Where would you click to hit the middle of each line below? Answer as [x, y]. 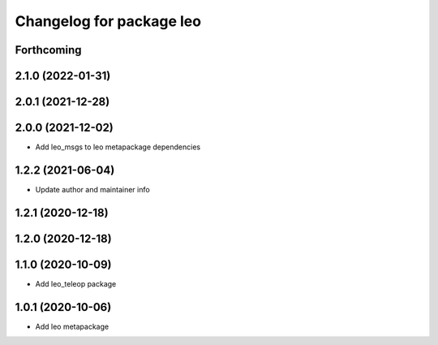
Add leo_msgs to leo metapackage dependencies [118, 147]
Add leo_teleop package [76, 283]
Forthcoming [48, 50]
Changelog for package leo [108, 21]
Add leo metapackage [72, 326]
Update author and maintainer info [92, 190]
